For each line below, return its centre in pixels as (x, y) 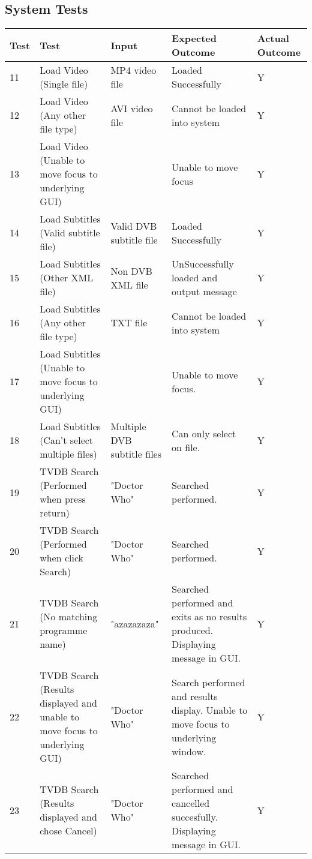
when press (63, 499)
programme (64, 630)
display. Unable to (210, 710)
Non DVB (131, 271)
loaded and (195, 278)
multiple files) (68, 454)
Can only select (204, 433)
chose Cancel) (68, 831)
